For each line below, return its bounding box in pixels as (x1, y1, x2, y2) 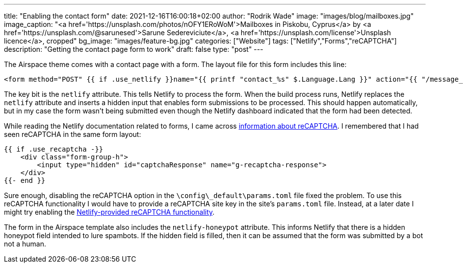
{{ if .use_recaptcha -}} (4, 145, 103, 153)
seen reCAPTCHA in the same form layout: (4, 130, 141, 138)
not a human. (4, 240, 46, 248)
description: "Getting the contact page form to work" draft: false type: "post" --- (4, 45, 263, 53)
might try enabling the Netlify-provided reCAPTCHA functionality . (4, 208, 215, 216)
